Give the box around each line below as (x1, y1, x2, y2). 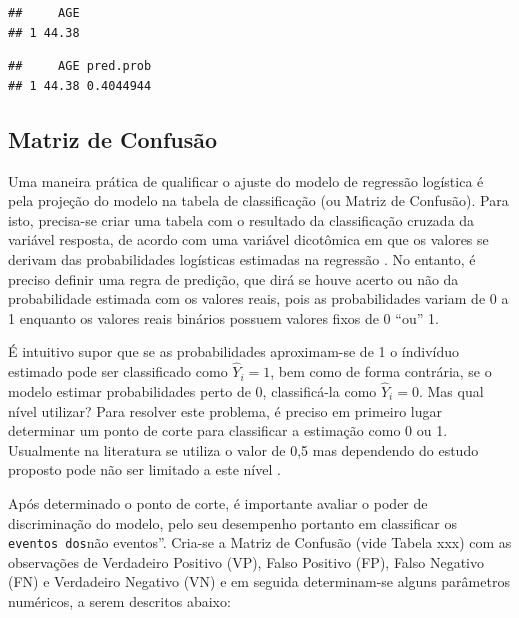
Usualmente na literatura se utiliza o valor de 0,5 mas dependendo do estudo (8, 439, 479, 460)
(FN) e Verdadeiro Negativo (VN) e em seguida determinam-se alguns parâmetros (8, 571, 510, 592)
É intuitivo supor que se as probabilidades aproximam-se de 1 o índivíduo (8, 341, 460, 362)
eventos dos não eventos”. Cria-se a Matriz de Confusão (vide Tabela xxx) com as (8, 532, 512, 553)
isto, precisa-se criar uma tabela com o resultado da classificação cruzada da (8, 209, 475, 230)
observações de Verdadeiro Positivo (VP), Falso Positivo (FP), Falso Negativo (8, 551, 484, 572)
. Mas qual (418, 380, 484, 401)
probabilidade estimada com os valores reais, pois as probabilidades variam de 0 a (8, 288, 509, 309)
